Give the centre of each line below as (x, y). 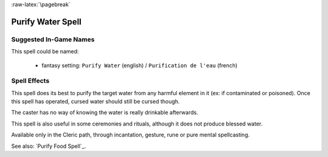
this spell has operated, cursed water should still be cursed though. (96, 102)
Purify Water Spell (46, 22)
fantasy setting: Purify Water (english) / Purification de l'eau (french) (140, 65)
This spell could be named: (45, 52)
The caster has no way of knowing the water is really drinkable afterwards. (105, 113)
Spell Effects (30, 81)
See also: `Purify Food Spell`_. (49, 146)
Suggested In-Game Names (53, 39)
